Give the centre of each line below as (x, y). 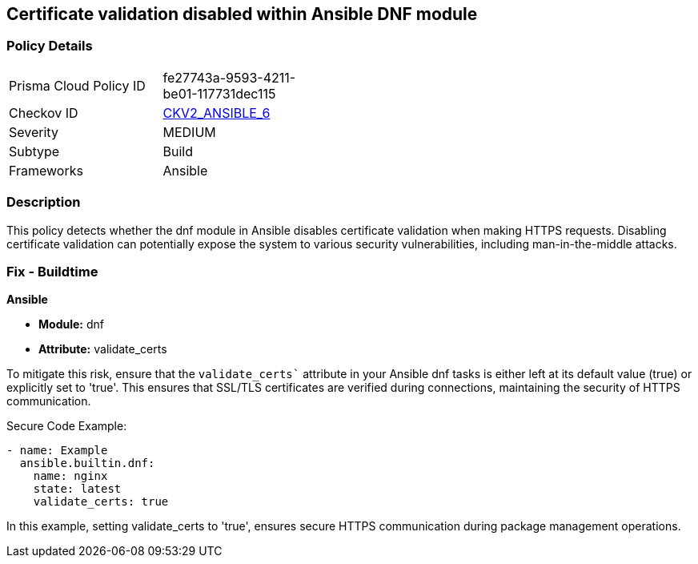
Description (44, 202)
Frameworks (46, 170)
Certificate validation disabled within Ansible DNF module (242, 14)
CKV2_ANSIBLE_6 (217, 113)
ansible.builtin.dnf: (87, 463)
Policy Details (50, 46)
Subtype (34, 151)
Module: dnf (71, 324)
